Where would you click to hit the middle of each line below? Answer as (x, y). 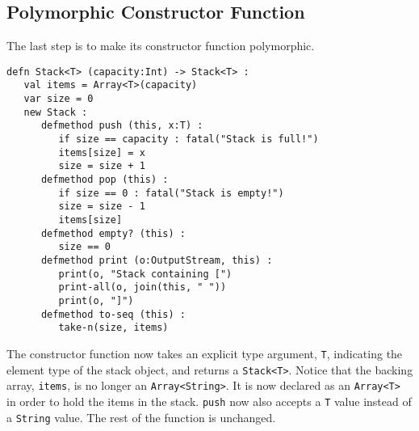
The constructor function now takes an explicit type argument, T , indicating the (205, 353)
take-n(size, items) (113, 328)
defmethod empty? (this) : (113, 233)
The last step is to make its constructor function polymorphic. (161, 46)
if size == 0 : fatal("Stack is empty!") (171, 193)
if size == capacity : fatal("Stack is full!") (189, 139)
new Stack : (56, 112)
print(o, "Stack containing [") (145, 274)
